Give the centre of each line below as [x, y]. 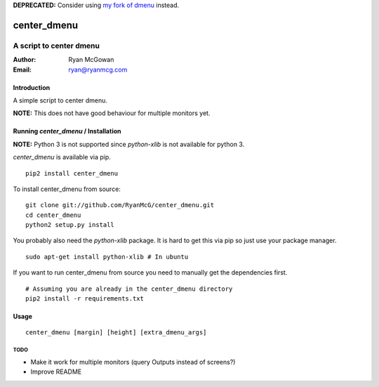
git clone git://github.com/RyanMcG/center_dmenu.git [120, 205]
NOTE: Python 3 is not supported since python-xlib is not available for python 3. [129, 144]
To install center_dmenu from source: [67, 189]
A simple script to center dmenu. [60, 100]
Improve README [56, 372]
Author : [25, 60]
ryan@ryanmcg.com [98, 70]
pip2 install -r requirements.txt [85, 299]
